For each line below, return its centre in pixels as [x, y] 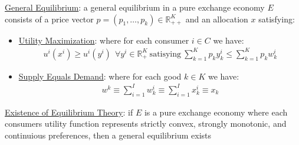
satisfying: [277, 19]
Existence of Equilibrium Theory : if [69, 112]
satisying [165, 54]
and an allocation [217, 19]
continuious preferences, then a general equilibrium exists [108, 135]
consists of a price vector [49, 19]
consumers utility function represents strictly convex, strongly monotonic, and [146, 123]
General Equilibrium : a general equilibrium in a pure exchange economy [135, 7]
